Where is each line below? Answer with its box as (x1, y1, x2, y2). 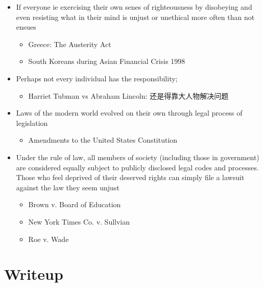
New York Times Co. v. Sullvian (28, 216, 130, 227)
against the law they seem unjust (16, 182, 119, 192)
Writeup (4, 263, 63, 284)
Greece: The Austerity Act (28, 38, 111, 49)
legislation (16, 117, 48, 128)
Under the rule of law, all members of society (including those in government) (16, 151, 259, 162)
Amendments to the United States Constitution (28, 135, 178, 145)
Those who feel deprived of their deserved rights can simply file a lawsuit (16, 172, 245, 183)
